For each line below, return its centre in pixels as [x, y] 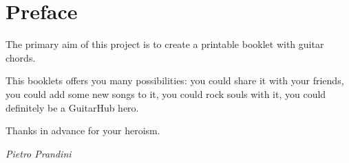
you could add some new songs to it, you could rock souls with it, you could [166, 93]
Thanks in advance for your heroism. [83, 130]
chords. [21, 57]
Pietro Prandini [39, 153]
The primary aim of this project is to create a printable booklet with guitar [165, 44]
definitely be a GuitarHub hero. [72, 107]
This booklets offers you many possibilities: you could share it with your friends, [175, 80]
